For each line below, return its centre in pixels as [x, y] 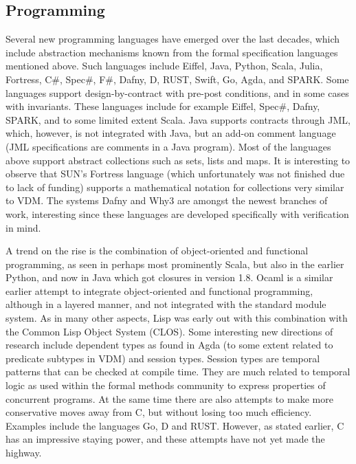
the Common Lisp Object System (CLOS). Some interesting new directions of [169, 331]
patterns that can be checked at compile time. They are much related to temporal [178, 372]
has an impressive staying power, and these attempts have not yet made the [165, 439]
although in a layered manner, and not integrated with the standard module [166, 304]
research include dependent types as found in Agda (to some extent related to [169, 345]
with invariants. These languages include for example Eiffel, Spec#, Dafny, [163, 106]
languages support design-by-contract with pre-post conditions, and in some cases [177, 92]
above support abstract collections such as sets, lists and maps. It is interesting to [178, 160]
